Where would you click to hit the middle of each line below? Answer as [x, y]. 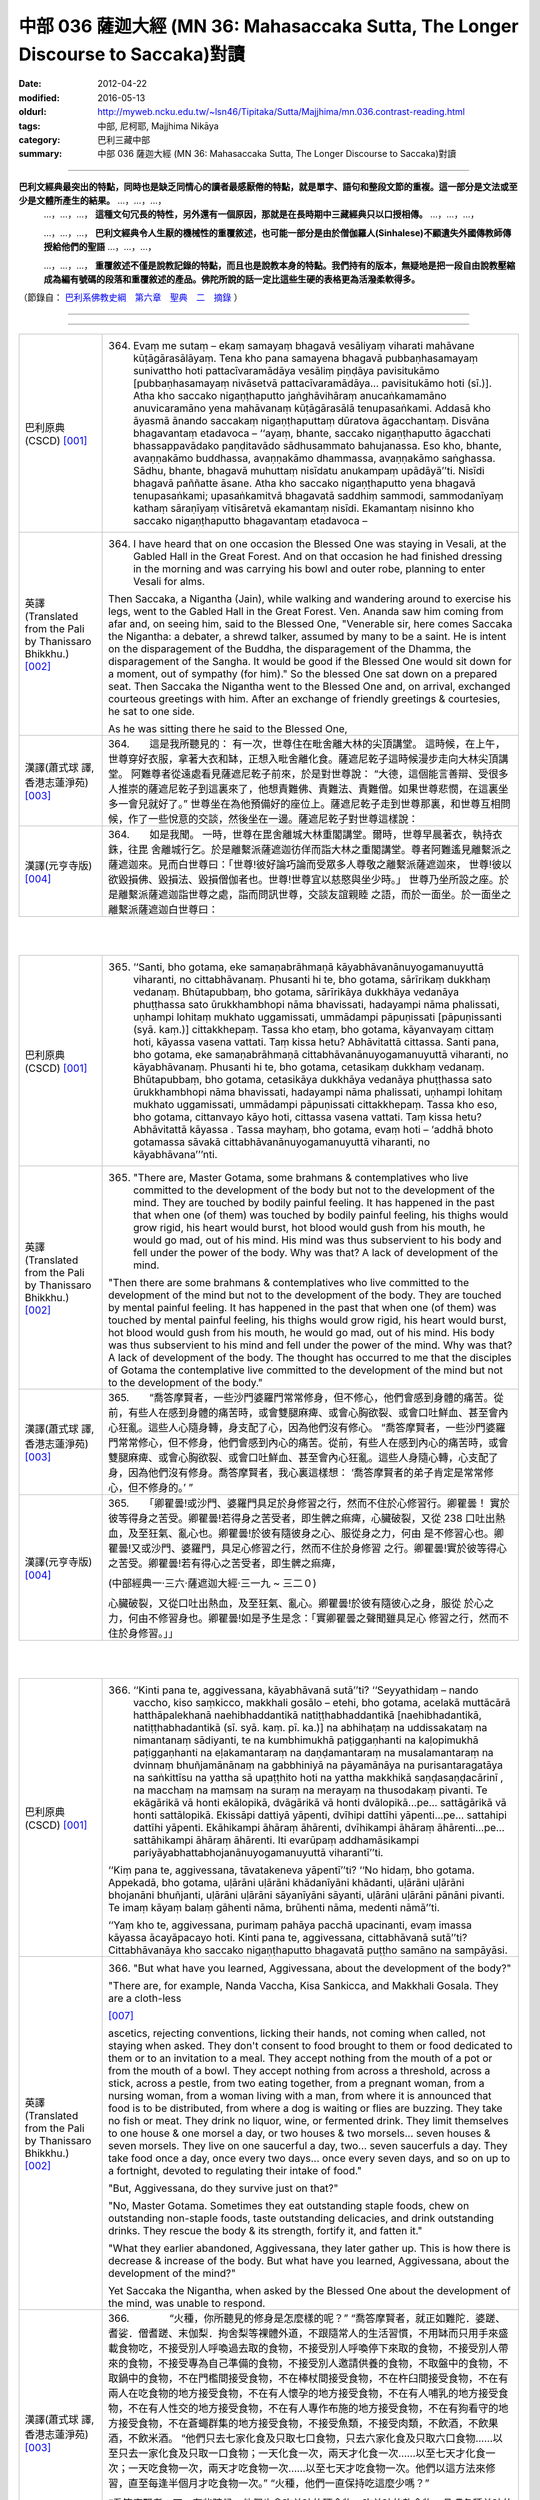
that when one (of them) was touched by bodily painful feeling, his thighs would [321, 1215]
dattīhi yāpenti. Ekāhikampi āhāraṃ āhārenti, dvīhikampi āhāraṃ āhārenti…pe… [319, 1828]
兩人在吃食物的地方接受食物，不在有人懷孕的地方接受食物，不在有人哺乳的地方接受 [303, 2393]
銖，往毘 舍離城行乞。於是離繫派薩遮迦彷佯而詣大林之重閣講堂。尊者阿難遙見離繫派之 [310, 849]
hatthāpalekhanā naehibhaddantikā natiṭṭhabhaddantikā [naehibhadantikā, [307, 1715]
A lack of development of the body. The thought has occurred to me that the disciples [310, 1357]
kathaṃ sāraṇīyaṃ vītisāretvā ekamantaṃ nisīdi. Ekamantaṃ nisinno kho [304, 508]
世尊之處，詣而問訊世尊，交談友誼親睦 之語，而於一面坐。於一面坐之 [350, 894]
